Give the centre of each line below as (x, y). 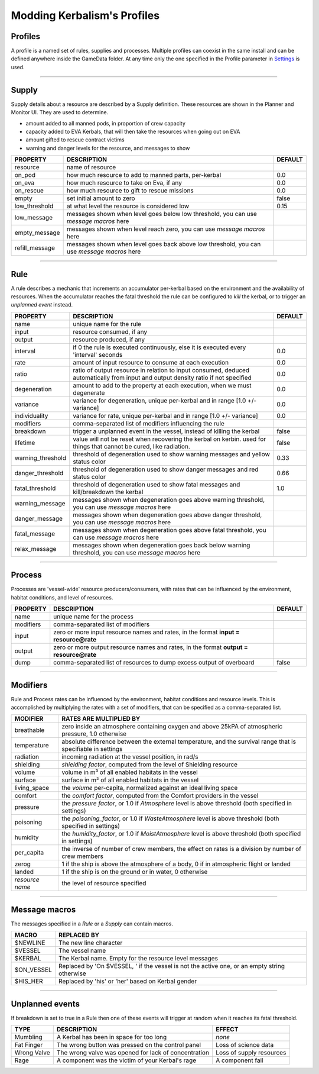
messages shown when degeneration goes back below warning (162, 545)
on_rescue (29, 191)
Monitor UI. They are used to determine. (60, 112)
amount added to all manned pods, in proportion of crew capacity (106, 123)
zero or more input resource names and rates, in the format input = (147, 632)
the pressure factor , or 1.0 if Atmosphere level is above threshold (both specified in (177, 804)
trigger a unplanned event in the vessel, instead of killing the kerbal (166, 431)
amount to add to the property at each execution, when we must (162, 385)
